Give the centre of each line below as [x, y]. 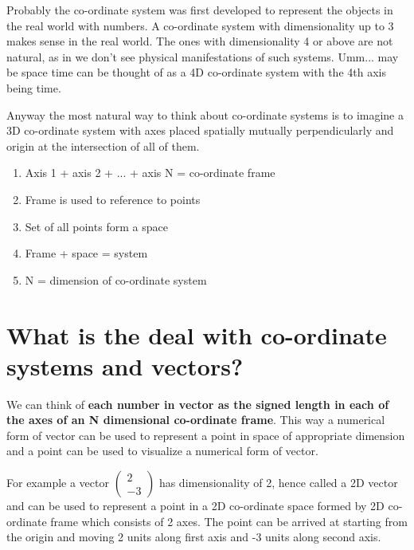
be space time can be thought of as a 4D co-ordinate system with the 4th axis [196, 72]
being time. [34, 87]
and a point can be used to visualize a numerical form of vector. [162, 451]
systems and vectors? [125, 365]
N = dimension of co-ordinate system [116, 279]
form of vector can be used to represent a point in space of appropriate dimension [206, 435]
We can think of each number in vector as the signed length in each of [198, 404]
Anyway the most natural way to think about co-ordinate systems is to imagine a [205, 114]
